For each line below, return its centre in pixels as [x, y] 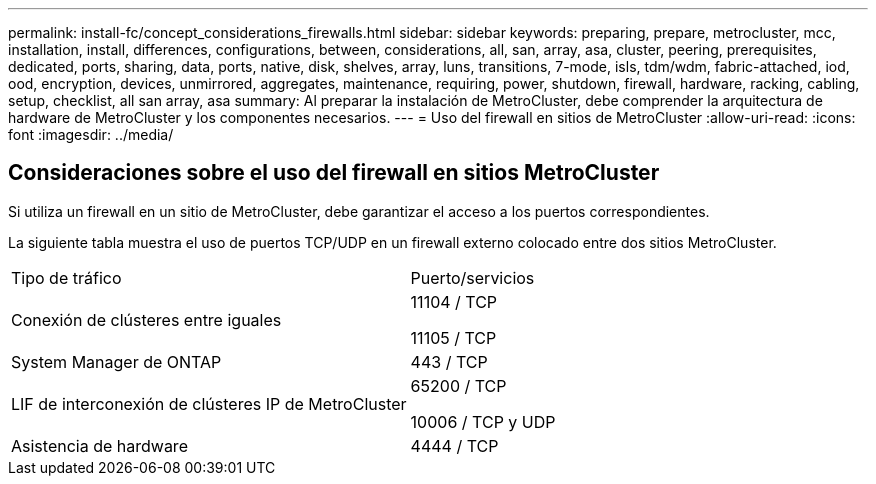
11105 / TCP [453, 337]
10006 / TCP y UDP [483, 421]
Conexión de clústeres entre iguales [146, 319]
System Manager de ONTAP [116, 361]
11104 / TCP [454, 301]
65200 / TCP [458, 385]
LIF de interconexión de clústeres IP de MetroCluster [209, 403]
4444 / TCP [454, 445]
